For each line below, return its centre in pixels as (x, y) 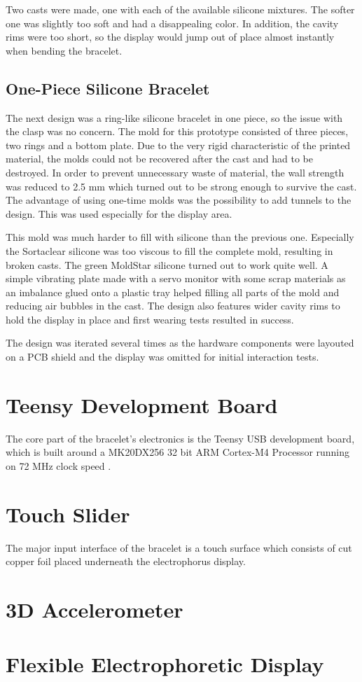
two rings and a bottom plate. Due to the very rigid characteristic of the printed (178, 145)
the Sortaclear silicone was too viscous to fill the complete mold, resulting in (169, 250)
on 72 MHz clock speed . (58, 465)
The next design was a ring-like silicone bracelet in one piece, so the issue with (174, 117)
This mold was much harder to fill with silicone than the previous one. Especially (180, 237)
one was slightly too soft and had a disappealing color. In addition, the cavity (172, 23)
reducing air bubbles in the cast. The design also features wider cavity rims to (173, 306)
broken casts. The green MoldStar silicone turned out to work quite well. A (167, 264)
